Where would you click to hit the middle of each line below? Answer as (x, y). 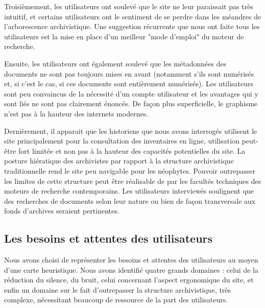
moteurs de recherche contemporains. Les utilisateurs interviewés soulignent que (129, 191)
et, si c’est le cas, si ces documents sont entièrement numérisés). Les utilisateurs (129, 84)
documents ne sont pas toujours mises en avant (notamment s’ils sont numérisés (129, 73)
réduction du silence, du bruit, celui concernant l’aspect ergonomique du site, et (129, 280)
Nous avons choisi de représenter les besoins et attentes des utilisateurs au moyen (131, 260)
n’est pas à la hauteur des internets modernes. (76, 113)
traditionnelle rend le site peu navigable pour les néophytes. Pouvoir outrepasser (130, 170)
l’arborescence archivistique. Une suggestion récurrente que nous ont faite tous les (132, 26)
